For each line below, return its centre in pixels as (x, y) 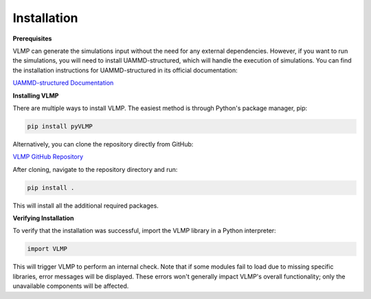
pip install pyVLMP (60, 126)
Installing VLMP (36, 96)
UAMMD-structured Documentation (63, 83)
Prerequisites (32, 38)
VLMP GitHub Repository (48, 157)
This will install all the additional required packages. (86, 206)
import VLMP (47, 249)
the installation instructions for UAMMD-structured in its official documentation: (125, 70)
